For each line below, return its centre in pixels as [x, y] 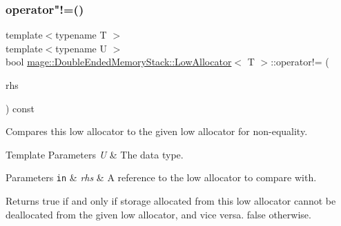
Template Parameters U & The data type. [95, 154]
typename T [81, 35]
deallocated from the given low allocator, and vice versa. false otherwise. [158, 214]
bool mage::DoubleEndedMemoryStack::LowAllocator [119, 62]
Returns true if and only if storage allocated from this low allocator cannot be [171, 201]
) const [20, 108]
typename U [81, 48]
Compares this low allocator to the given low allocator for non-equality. [157, 131]
